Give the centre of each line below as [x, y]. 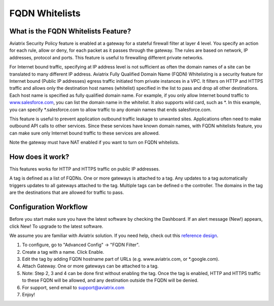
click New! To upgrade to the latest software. [56, 226]
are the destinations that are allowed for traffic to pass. [67, 192]
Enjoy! [29, 295]
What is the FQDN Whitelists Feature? [70, 31]
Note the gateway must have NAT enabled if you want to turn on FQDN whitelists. [94, 143]
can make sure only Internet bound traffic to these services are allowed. [84, 133]
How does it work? [39, 157]
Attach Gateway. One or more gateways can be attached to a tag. [90, 266]
